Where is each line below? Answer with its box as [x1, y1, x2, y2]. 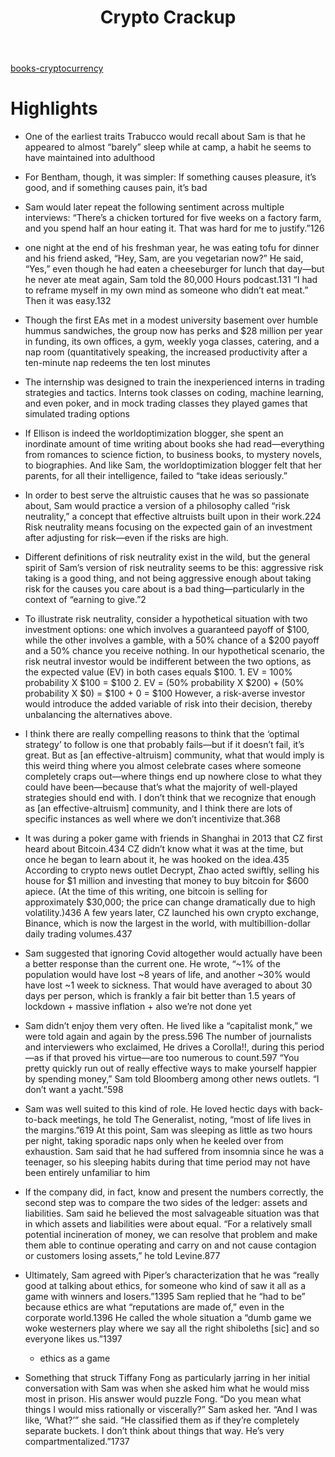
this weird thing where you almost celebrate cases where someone [24, 760, 302, 772]
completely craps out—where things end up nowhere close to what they [24, 771, 323, 783]
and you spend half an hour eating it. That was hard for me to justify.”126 [24, 222, 325, 235]
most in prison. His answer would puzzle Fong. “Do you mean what [24, 1393, 302, 1405]
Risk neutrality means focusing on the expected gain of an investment [24, 521, 313, 533]
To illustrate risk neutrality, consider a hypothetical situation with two [24, 613, 308, 625]
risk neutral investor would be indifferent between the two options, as [24, 656, 312, 668]
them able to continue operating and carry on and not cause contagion [24, 1239, 317, 1251]
